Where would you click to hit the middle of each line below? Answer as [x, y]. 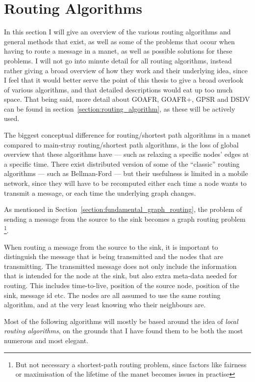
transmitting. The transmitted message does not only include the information [120, 266]
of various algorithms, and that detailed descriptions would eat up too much [118, 89]
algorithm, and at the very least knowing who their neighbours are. [105, 305]
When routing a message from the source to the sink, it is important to [111, 247]
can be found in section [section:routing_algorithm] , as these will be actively [120, 108]
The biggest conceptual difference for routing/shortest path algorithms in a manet [127, 135]
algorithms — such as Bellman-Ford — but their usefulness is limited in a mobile [126, 173]
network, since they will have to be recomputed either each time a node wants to [125, 183]
